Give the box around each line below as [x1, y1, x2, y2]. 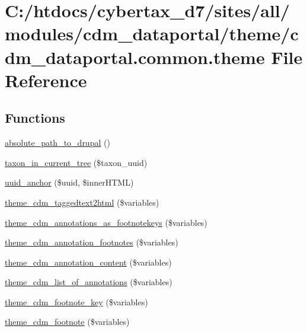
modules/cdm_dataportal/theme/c [5, 21, 299, 46]
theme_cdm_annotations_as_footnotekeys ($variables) [5, 216, 207, 228]
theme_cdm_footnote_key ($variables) [5, 295, 148, 308]
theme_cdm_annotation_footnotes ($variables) [5, 236, 178, 248]
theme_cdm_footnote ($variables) [5, 315, 130, 328]
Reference [5, 68, 87, 92]
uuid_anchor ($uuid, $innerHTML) [5, 176, 134, 189]
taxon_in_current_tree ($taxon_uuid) [5, 156, 148, 168]
